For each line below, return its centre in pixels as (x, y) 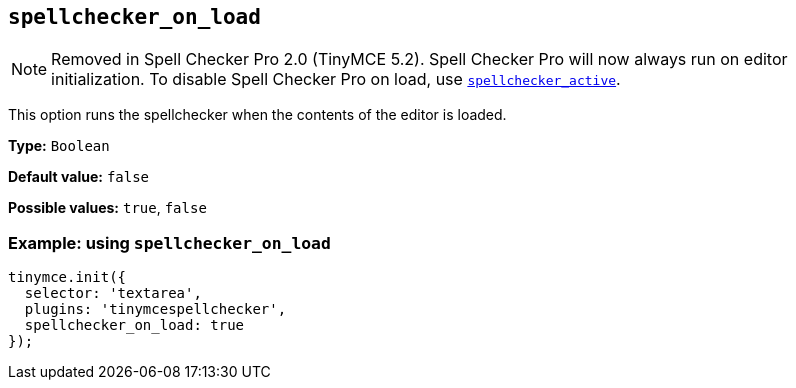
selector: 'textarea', (113, 293)
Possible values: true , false (107, 208)
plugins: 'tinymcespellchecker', (155, 309)
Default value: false (79, 177)
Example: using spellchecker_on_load (169, 242)
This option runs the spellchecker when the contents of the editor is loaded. (257, 115)
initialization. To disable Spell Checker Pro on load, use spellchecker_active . (336, 79)
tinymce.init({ (67, 277)
